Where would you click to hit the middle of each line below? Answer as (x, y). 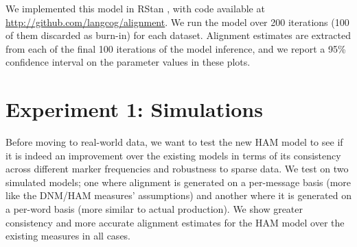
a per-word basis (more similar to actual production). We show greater (154, 209)
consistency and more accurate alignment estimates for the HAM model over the (175, 222)
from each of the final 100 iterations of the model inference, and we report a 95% (176, 48)
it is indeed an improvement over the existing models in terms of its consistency (173, 155)
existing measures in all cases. (68, 236)
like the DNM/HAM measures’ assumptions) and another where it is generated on (179, 195)
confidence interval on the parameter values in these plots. (128, 62)
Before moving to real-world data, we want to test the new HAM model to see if (174, 142)
